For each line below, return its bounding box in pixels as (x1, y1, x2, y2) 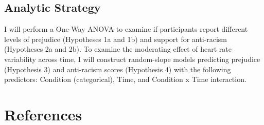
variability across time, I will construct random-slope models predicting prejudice (4, 53, 260, 64)
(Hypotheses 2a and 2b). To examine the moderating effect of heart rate (4, 44, 232, 54)
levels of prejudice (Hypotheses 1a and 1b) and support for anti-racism (4, 33, 227, 44)
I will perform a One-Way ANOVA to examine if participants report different (4, 24, 248, 34)
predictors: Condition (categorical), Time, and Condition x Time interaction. (4, 74, 247, 85)
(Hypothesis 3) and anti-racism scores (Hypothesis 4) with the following (4, 64, 231, 74)
